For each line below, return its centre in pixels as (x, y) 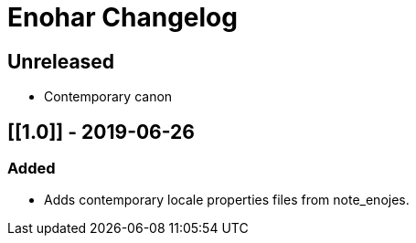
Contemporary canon (108, 97)
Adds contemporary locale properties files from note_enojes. (227, 200)
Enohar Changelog (123, 17)
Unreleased (61, 61)
